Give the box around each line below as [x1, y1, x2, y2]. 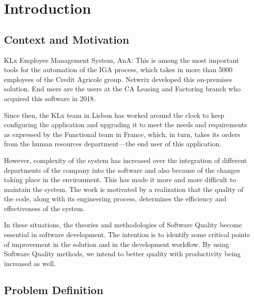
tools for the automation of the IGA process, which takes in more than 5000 [4, 64, 233, 75]
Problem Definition [4, 282, 103, 297]
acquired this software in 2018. [4, 93, 96, 103]
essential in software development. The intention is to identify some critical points [4, 229, 250, 240]
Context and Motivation [4, 31, 129, 47]
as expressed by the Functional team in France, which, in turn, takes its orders [4, 129, 240, 139]
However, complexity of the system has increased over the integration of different [4, 155, 247, 165]
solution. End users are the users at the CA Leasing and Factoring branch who [4, 83, 241, 94]
